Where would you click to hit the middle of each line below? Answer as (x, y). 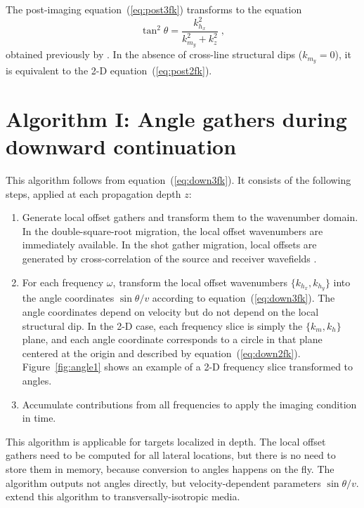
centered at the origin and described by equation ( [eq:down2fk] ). (161, 353)
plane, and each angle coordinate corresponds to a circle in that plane (172, 339)
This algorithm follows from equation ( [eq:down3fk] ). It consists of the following (178, 179)
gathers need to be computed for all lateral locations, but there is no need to (171, 455)
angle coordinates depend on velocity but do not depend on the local (170, 311)
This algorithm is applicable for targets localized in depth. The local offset (166, 441)
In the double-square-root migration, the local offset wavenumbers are (173, 230)
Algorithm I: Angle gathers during (176, 118)
